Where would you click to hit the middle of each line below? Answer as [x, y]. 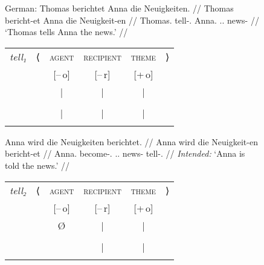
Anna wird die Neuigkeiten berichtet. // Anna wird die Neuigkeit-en [131, 141]
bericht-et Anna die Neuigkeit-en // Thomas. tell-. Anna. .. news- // [132, 20]
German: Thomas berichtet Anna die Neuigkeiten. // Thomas [119, 8]
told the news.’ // [37, 165]
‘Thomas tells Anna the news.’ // [66, 32]
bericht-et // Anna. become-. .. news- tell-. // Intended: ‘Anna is [125, 153]
